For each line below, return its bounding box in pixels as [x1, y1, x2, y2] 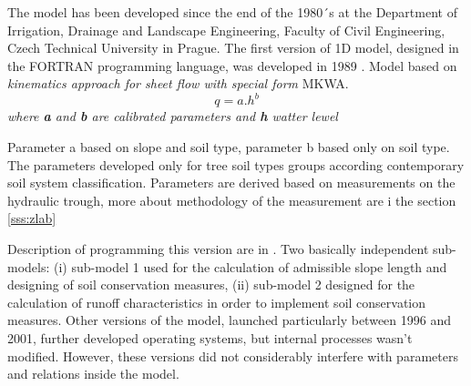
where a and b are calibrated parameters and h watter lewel [7, 107, 338, 126]
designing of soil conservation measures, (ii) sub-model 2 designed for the [7, 275, 415, 294]
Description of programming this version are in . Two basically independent [7, 239, 429, 259]
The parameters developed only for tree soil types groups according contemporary [7, 155, 465, 174]
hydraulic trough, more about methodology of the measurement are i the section [7, 190, 456, 209]
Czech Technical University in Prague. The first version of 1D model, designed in [7, 38, 459, 57]
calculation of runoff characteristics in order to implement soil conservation [7, 292, 426, 311]
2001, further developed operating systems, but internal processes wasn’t [7, 329, 413, 347]
